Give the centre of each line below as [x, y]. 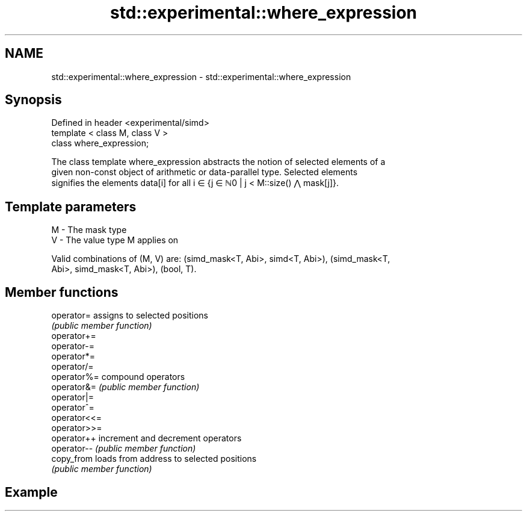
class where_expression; [100, 143]
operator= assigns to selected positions [130, 316]
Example [31, 492]
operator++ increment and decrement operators [146, 438]
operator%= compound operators [118, 377]
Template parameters [71, 207]
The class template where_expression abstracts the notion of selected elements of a [218, 162]
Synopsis [33, 100]
